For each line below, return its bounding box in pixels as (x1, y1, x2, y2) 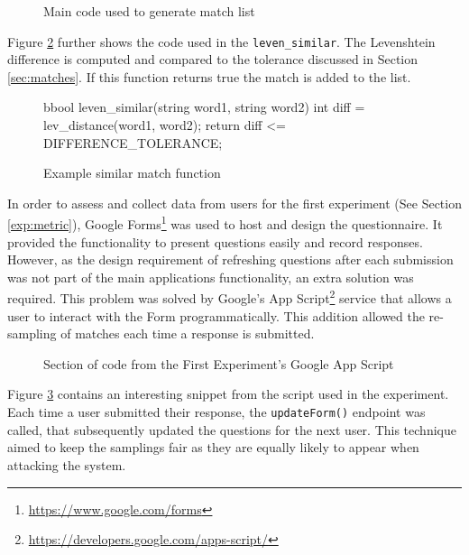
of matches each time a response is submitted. (60, 324, 315, 343)
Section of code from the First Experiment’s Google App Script (43, 354, 394, 373)
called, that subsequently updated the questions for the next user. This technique (7, 420, 456, 439)
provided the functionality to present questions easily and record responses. (7, 232, 423, 251)
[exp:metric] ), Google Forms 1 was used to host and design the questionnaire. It (7, 212, 443, 234)
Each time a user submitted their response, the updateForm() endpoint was (7, 402, 426, 421)
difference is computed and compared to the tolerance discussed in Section (7, 50, 418, 69)
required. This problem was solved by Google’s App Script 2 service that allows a (7, 286, 452, 308)
